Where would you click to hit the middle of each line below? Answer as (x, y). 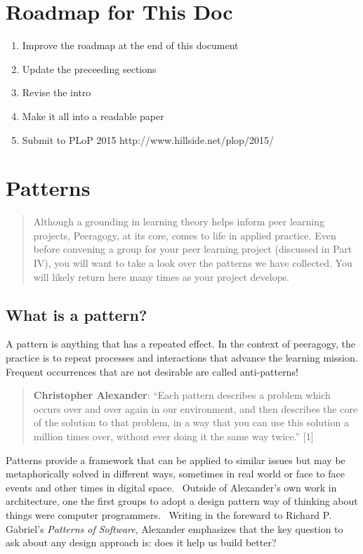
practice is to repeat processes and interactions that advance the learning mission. (182, 357)
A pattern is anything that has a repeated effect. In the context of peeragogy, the (181, 344)
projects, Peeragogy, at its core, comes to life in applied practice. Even (185, 235)
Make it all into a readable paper (93, 116)
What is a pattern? (77, 314)
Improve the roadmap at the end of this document (130, 45)
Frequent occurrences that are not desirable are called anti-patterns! (152, 371)
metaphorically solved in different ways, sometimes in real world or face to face (176, 474)
